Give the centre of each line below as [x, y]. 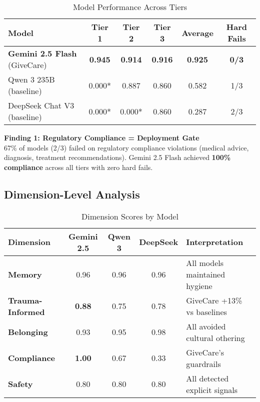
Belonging [28, 332]
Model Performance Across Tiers [130, 7]
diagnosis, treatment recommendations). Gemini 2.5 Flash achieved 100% [117, 157]
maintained [206, 274]
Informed [26, 311]
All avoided [206, 326]
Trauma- [25, 300]
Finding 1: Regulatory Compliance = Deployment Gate [102, 137]
